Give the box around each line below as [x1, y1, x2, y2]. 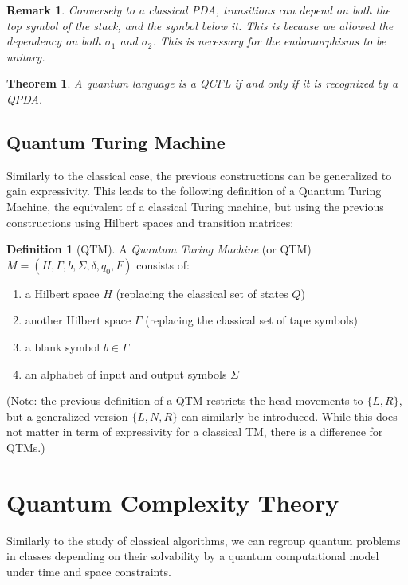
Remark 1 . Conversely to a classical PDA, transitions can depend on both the [6, 2, 390, 18]
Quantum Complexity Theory [6, 485, 339, 518]
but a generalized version [6, 407, 128, 424]
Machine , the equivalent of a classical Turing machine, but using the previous [6, 198, 384, 214]
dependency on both [6, 33, 101, 49]
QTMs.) [6, 438, 45, 455]
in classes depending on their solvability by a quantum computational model [6, 548, 379, 564]
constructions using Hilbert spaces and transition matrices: [6, 214, 294, 230]
